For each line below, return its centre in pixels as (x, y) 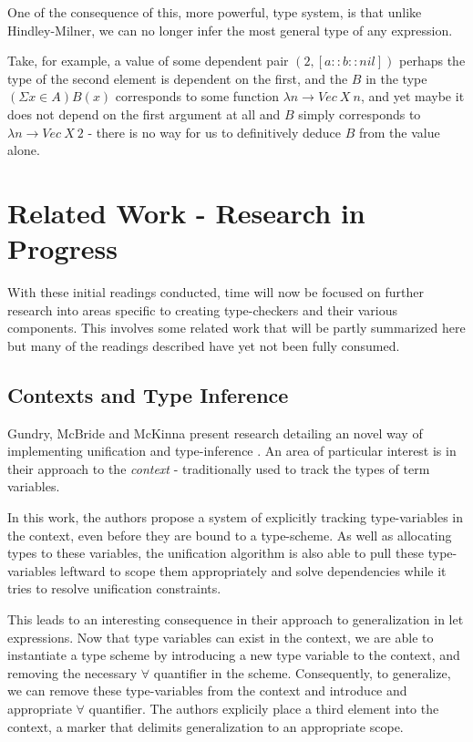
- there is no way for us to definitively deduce (215, 132)
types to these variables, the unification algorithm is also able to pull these (216, 553)
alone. (24, 150)
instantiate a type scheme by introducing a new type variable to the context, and (234, 655)
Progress (62, 248)
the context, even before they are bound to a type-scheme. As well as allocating (230, 535)
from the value (399, 132)
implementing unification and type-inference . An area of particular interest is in (232, 451)
